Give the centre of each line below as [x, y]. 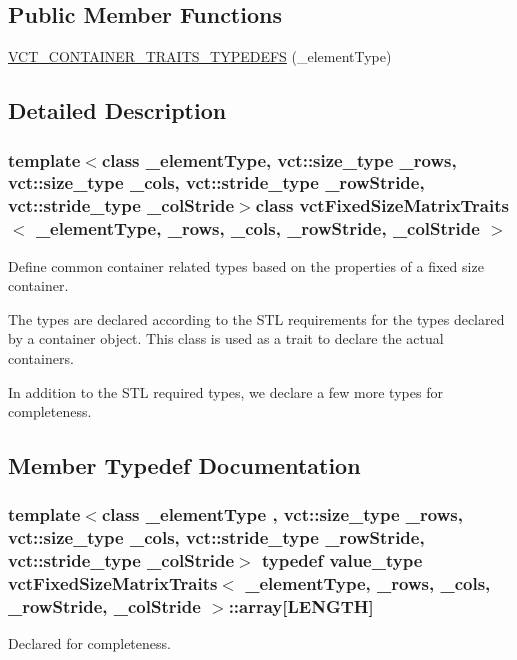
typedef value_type [342, 560]
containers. [41, 357]
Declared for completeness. [89, 643]
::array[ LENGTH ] [301, 606]
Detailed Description [117, 110]
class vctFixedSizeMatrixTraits [382, 205]
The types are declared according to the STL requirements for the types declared [256, 318]
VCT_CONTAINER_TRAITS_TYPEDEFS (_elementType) [200, 56]
